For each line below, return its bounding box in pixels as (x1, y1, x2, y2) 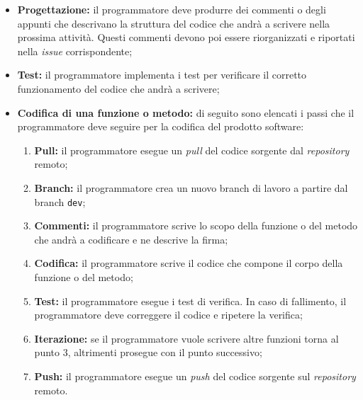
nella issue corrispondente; (17, 43, 133, 58)
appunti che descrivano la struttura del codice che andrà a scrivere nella (17, 16, 330, 30)
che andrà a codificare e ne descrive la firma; (34, 232, 228, 246)
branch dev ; (34, 194, 86, 209)
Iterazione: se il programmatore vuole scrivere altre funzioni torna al (34, 331, 339, 345)
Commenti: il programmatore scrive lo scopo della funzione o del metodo (34, 218, 358, 233)
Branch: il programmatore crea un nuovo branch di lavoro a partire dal (34, 180, 348, 195)
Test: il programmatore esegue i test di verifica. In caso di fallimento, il (34, 293, 347, 308)
